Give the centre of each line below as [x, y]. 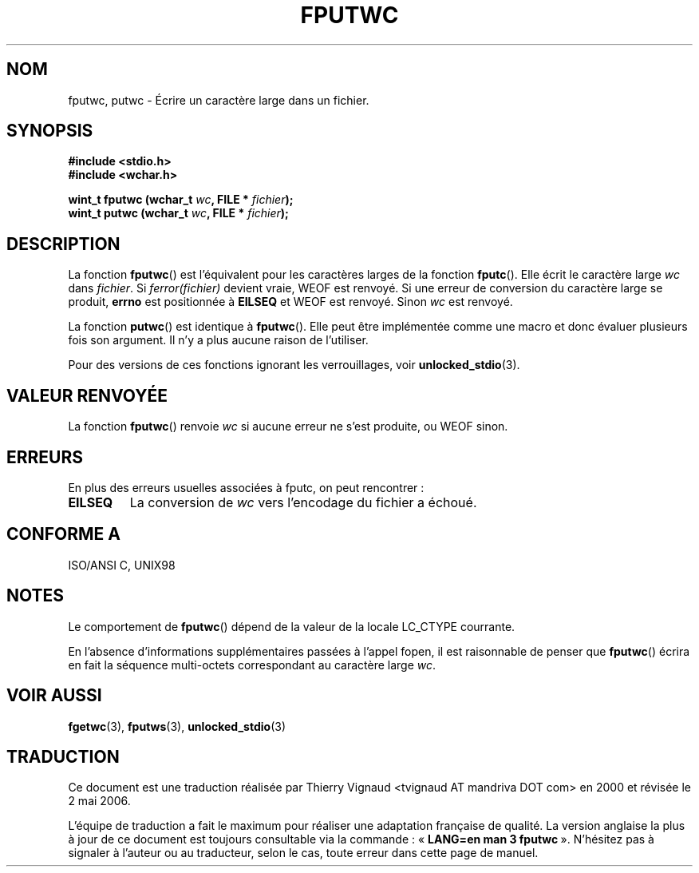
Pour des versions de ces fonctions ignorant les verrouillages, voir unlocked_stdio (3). [294, 365]
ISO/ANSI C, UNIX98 [122, 565]
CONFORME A [63, 534]
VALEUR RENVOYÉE [87, 395]
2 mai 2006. [99, 801]
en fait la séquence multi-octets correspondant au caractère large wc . [252, 665]
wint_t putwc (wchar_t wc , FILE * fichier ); [178, 213]
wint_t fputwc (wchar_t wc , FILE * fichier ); [181, 200]
